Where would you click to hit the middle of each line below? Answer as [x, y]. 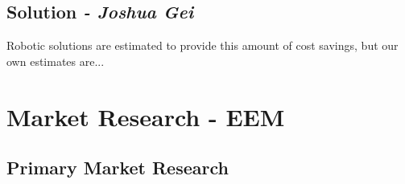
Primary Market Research [118, 168]
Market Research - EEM [146, 116]
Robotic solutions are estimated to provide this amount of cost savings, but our [202, 45]
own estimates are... [56, 61]
